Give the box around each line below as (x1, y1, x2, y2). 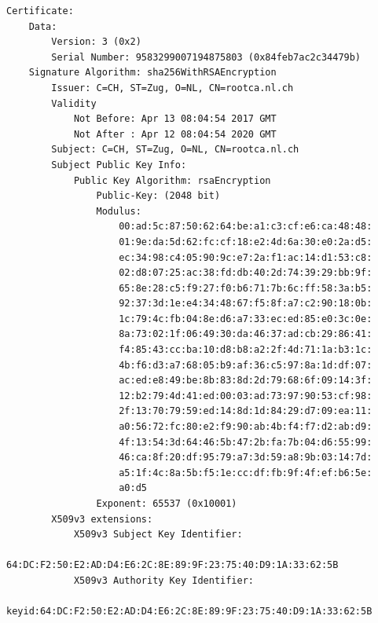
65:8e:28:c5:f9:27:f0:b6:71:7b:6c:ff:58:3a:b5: (119, 282, 372, 294)
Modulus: (96, 205, 141, 217)
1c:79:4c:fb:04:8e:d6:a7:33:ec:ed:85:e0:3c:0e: (119, 313, 372, 324)
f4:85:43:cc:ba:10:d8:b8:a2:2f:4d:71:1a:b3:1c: (119, 344, 372, 356)
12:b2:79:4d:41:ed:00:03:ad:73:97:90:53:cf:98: (119, 390, 372, 401)
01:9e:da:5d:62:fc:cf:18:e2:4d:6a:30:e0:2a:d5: (119, 236, 372, 247)
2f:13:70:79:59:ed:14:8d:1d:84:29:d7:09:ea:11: (119, 405, 372, 417)
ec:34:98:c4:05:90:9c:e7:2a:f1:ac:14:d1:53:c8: (119, 251, 372, 263)
